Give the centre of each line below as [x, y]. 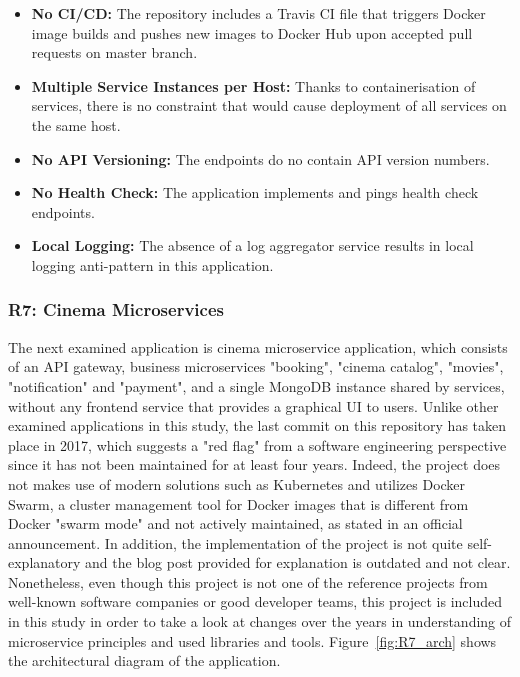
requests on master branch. [114, 52]
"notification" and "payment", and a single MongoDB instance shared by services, [256, 385]
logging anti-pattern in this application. [152, 264]
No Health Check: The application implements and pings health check [255, 192]
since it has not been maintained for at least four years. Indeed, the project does [254, 464]
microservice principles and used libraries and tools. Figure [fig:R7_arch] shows [252, 640]
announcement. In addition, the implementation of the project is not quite [235, 542]
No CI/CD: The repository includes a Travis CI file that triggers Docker [258, 13]
